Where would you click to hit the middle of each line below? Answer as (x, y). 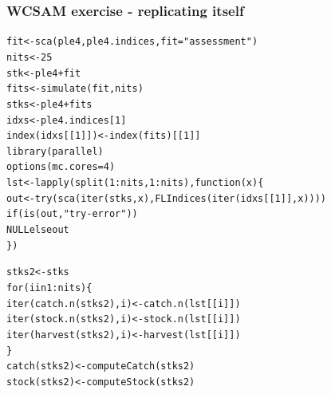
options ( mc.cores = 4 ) (61, 167)
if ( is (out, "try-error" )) (72, 214)
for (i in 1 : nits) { (49, 288)
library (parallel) (55, 151)
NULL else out (38, 230)
